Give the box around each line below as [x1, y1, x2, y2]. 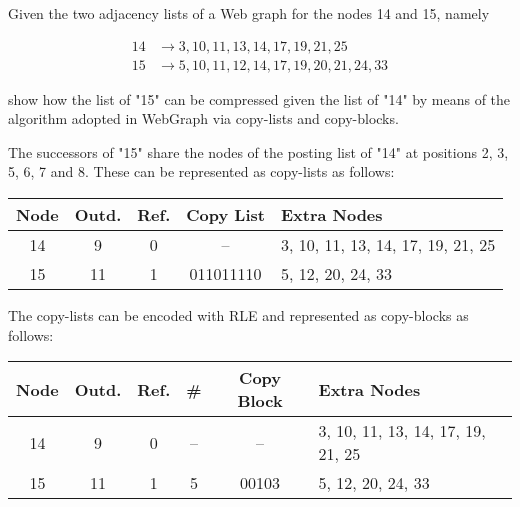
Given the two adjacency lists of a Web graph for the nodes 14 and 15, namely [8, 3, 490, 23]
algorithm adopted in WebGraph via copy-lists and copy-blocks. [8, 108, 399, 129]
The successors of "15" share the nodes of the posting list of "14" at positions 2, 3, [8, 141, 509, 162]
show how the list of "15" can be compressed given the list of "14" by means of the [8, 88, 511, 109]
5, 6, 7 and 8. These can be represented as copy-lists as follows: [8, 161, 395, 182]
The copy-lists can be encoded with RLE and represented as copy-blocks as [8, 305, 469, 326]
